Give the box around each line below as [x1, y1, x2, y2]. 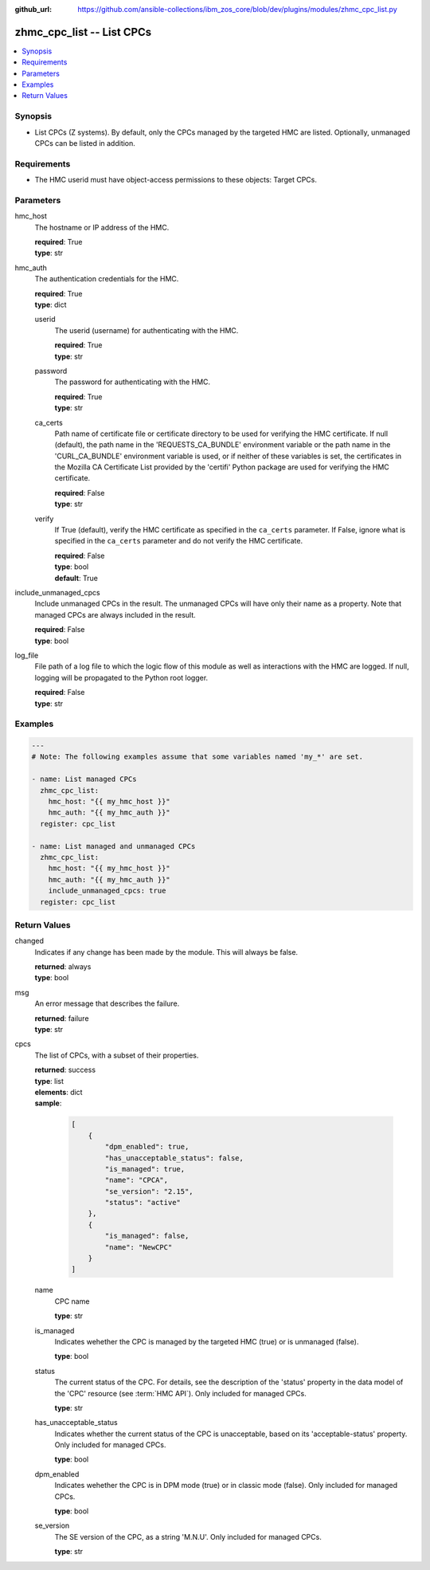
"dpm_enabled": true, [104, 1142, 190, 1152]
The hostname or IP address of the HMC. [34, 222, 170, 232]
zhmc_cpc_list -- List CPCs [14, 25, 152, 39]
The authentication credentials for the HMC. [34, 274, 179, 284]
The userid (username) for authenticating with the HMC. [54, 325, 239, 335]
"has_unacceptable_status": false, [104, 1153, 244, 1163]
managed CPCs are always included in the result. [34, 610, 197, 619]
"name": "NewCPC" [104, 1242, 173, 1251]
